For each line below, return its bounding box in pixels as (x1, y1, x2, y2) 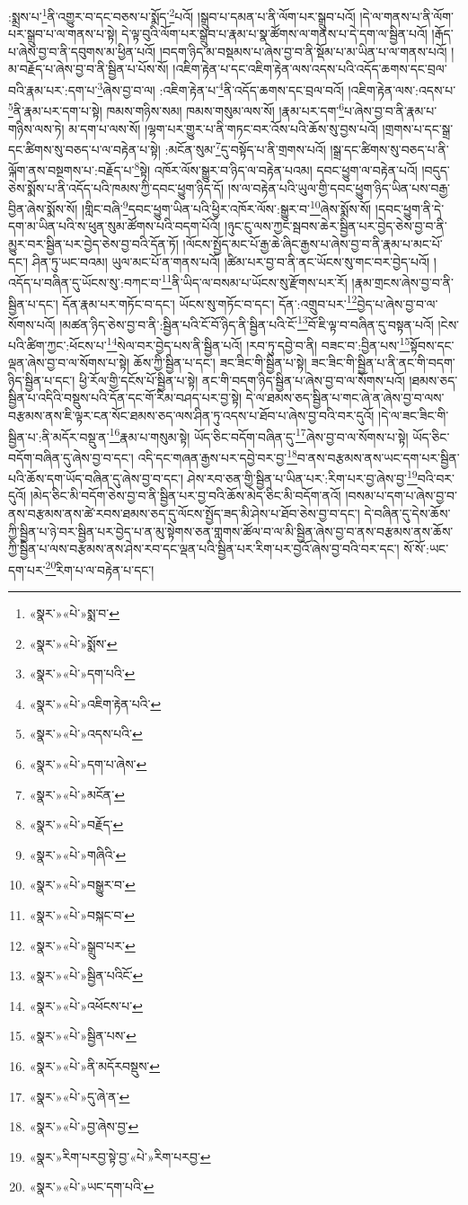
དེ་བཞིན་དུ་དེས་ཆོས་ (364, 503, 451, 522)
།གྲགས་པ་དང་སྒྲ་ (382, 119, 454, 137)
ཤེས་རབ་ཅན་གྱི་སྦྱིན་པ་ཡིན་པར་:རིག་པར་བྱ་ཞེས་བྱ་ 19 (187, 466, 418, 487)
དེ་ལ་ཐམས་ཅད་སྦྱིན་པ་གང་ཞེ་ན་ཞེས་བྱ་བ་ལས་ (245, 388, 445, 407)
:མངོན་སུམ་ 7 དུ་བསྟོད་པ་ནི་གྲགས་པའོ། (164, 137, 326, 158)
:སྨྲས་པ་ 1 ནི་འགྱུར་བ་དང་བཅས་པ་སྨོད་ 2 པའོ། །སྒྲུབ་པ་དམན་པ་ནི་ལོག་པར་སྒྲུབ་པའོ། (8, 4, 356, 25)
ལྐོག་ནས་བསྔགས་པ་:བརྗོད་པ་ (8, 161, 135, 180)
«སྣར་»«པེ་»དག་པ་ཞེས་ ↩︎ (29, 754, 147, 773)
